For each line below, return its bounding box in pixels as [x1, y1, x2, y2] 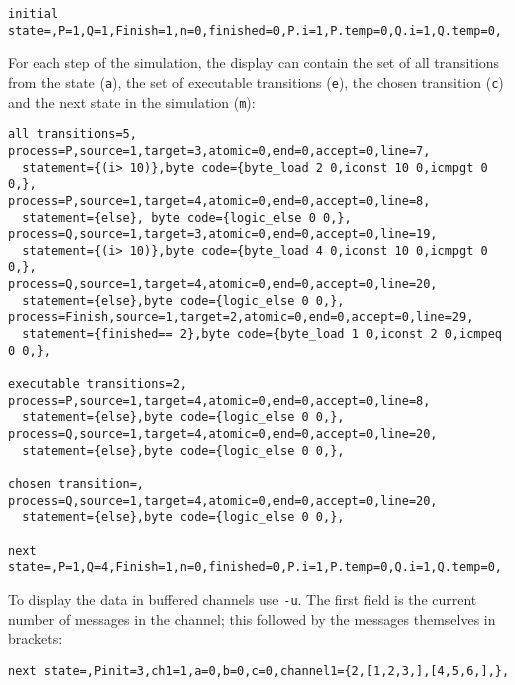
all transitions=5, [8, 127, 137, 142]
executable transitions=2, [8, 377, 187, 392]
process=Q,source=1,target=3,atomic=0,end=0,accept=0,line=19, [8, 227, 438, 242]
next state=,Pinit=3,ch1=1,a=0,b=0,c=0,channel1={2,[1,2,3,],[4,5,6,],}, [8, 663, 510, 678]
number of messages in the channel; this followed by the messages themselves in [8, 608, 496, 629]
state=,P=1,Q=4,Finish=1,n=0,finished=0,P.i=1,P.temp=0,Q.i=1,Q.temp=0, [8, 560, 502, 575]
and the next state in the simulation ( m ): [8, 91, 256, 112]
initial [8, 7, 59, 21]
